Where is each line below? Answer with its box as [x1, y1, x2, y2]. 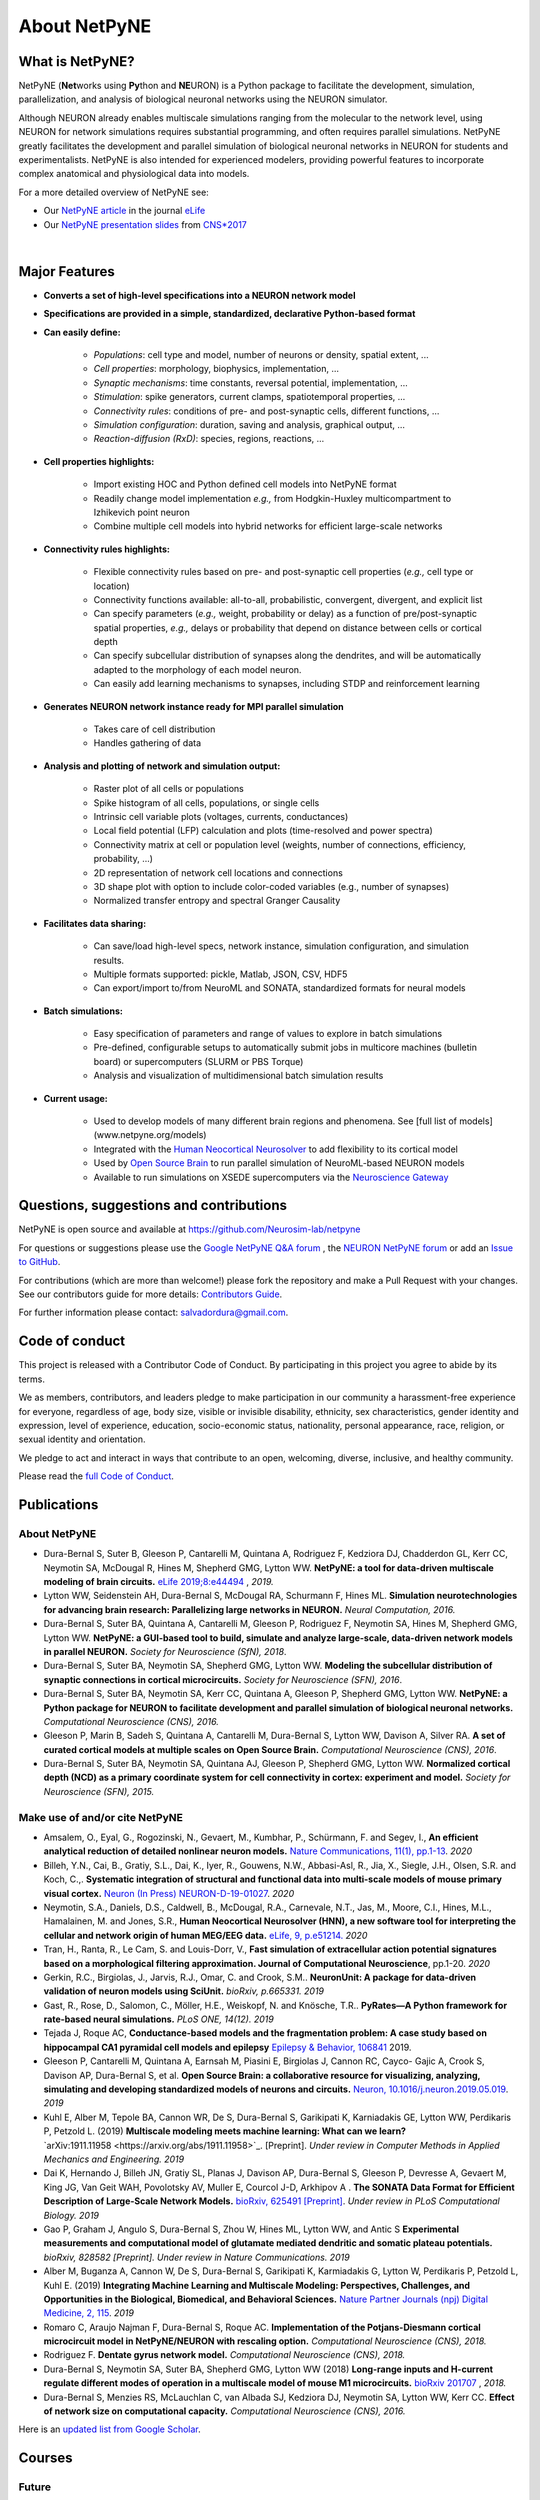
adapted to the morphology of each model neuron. [93, 663, 302, 675]
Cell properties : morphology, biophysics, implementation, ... [93, 363, 340, 375]
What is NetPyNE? [18, 53, 135, 70]
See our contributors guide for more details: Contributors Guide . [18, 1288, 283, 1300]
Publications [18, 1496, 99, 1513]
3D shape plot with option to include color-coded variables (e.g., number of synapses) [93, 880, 450, 892]
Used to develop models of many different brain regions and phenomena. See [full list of [93, 1115, 458, 1127]
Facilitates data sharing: [43, 917, 147, 929]
